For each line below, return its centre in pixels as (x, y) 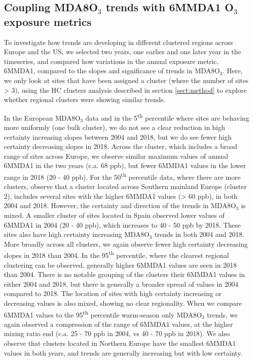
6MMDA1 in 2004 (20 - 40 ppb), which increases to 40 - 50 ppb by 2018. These (122, 224)
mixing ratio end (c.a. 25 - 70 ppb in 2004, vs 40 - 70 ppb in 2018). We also (117, 333)
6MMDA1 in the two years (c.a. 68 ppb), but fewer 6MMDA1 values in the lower (125, 165)
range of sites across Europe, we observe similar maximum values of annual (116, 156)
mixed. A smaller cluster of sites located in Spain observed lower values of (114, 215)
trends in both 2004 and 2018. (199, 234)
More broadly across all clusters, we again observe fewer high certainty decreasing (126, 244)
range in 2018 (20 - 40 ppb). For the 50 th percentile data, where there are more (122, 176)
